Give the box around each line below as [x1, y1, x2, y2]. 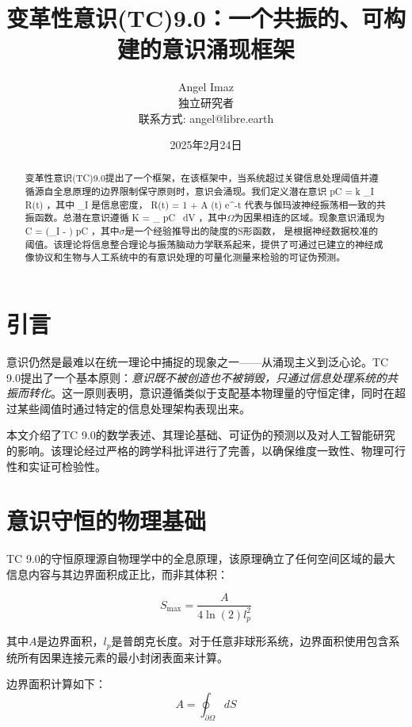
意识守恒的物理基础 [6, 504, 207, 537]
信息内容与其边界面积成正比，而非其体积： [6, 565, 228, 582]
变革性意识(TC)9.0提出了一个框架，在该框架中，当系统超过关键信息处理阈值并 [25, 171, 369, 185]
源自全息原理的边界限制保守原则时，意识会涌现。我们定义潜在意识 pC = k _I [34, 185, 375, 198]
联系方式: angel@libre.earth [138, 109, 274, 126]
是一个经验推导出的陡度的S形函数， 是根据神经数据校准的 [124, 224, 379, 238]
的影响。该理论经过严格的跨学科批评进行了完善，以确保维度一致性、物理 [6, 442, 383, 458]
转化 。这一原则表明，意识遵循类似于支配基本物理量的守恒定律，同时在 [28, 385, 395, 401]
